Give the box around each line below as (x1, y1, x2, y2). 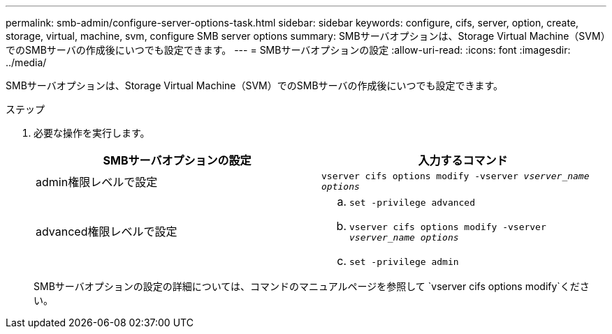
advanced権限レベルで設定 (36, 225, 177, 238)
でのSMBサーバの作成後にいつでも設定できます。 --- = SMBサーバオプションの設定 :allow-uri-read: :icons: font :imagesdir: (6, 44, 571, 56)
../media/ (6, 56, 47, 68)
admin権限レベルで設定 (36, 175, 158, 189)
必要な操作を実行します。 (34, 127, 150, 139)
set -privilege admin (349, 257, 459, 267)
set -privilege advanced (349, 197, 476, 208)
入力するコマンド (418, 153, 508, 167)
